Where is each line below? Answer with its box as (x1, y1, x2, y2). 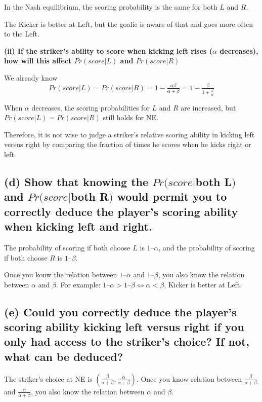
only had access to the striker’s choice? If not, (4, 334, 249, 349)
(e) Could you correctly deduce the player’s (4, 304, 237, 319)
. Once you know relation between (136, 373, 242, 384)
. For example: (56, 279, 101, 289)
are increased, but (181, 102, 236, 113)
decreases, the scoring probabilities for (31, 102, 150, 113)
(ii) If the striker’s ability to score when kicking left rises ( (4, 45, 212, 56)
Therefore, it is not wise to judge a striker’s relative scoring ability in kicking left (4, 129, 255, 139)
